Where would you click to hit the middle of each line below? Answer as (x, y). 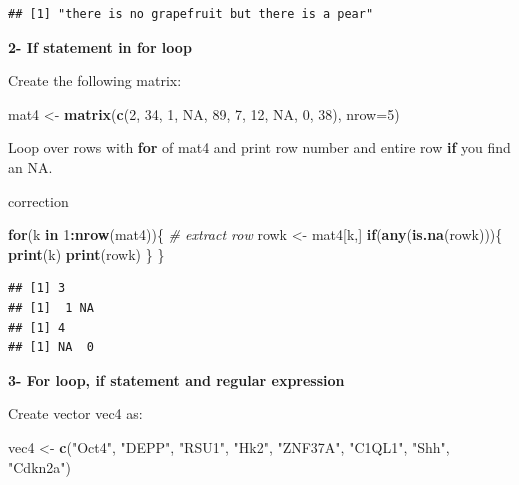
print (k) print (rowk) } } (86, 253)
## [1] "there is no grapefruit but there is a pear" (191, 14)
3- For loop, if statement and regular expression (176, 379)
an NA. (30, 166)
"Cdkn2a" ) (39, 466)
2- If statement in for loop (100, 46)
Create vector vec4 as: (75, 413)
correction (38, 200)
